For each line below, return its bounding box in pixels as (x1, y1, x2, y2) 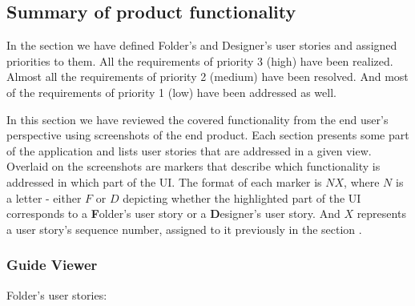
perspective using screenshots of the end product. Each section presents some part (6, 127, 409, 143)
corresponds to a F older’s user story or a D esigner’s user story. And (6, 205, 340, 222)
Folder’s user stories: (6, 286, 107, 303)
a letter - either (6, 189, 82, 206)
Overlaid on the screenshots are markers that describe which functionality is (6, 158, 381, 175)
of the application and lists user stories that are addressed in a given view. (6, 142, 372, 159)
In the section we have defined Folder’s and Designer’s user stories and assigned (6, 37, 397, 54)
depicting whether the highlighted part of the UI (123, 189, 361, 206)
